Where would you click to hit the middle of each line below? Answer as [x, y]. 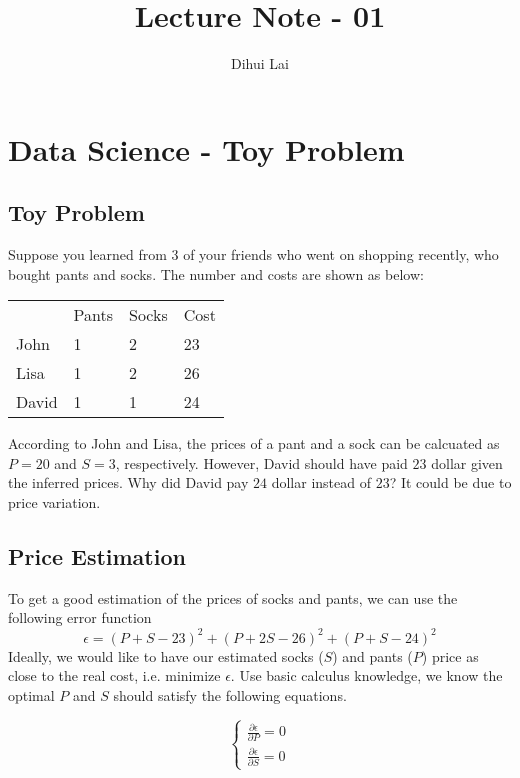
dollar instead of [321, 482]
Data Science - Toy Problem [206, 148]
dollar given [467, 462]
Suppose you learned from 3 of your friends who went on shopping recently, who [253, 254]
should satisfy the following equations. [230, 694]
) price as [450, 655]
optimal [31, 694]
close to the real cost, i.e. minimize [114, 675]
